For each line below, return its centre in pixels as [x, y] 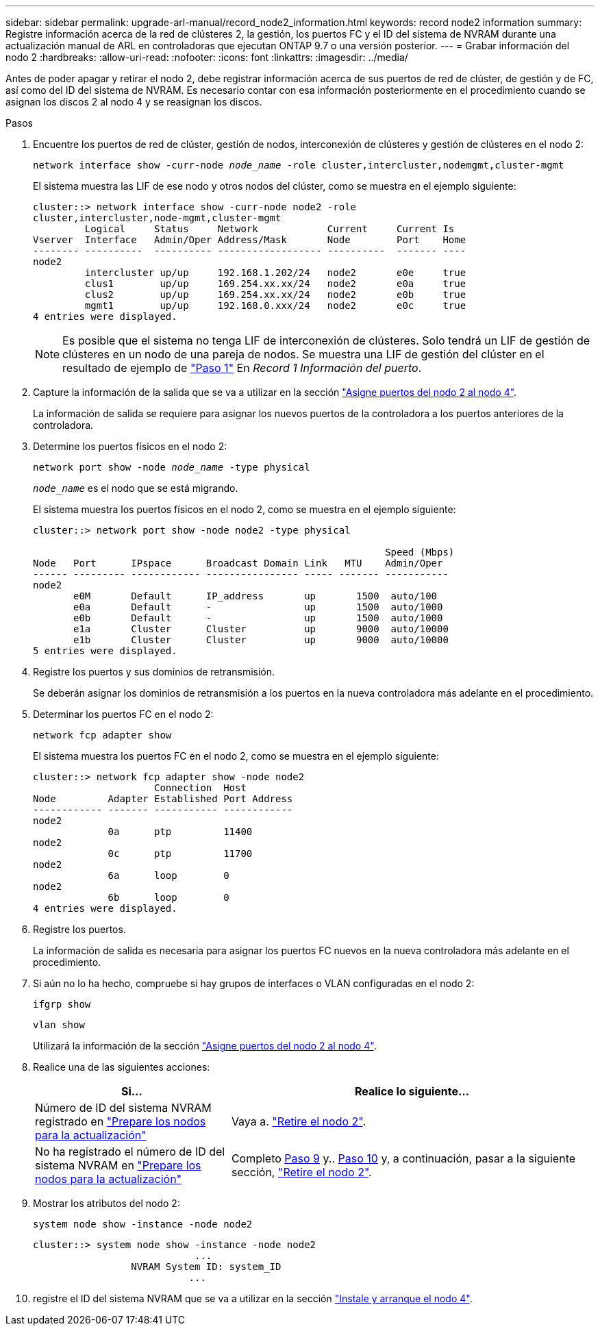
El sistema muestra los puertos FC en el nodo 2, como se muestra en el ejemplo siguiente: [236, 756]
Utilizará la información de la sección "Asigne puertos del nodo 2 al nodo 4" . [205, 1046]
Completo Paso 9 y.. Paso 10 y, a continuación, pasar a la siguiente [403, 1158]
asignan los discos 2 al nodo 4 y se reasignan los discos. [134, 102]
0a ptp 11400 [180, 832]
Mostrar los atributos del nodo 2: [107, 1203]
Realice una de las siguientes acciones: [122, 1067]
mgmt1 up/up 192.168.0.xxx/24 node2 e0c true [275, 306]
